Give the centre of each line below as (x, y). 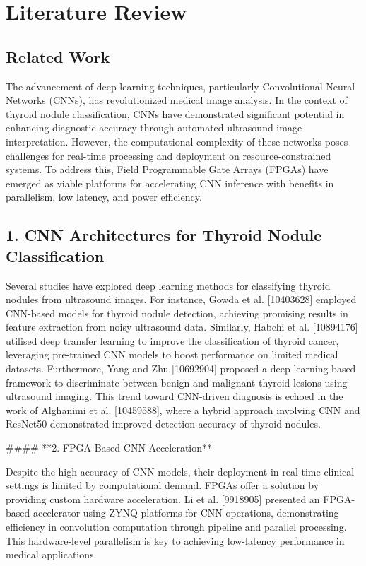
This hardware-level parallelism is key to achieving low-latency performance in (175, 540)
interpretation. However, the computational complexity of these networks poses (177, 141)
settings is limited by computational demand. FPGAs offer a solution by (163, 485)
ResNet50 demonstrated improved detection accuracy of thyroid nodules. (163, 424)
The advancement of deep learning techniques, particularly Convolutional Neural (181, 86)
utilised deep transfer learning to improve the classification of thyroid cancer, (172, 340)
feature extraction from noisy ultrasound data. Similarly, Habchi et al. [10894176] (182, 327)
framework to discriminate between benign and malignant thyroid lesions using (177, 382)
